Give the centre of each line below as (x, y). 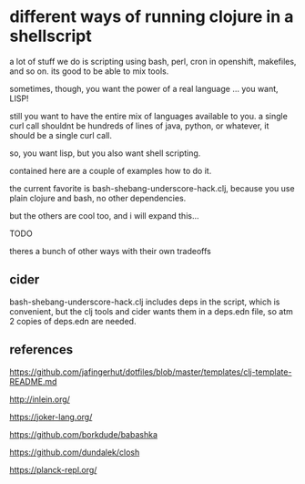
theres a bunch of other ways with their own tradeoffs (110, 251)
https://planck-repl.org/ (53, 469)
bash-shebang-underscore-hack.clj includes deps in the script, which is (145, 302)
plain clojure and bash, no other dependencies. (98, 198)
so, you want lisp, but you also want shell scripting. (105, 153)
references (41, 350)
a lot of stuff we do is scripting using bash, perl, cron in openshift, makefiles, (153, 61)
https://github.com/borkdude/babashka (83, 434)
